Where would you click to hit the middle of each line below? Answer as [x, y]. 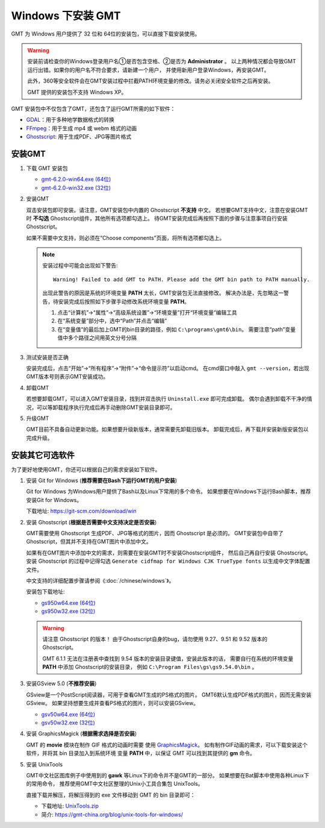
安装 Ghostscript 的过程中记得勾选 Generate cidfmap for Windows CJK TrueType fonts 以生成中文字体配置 [168, 561]
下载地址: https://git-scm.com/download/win [81, 511]
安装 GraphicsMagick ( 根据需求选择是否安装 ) [82, 734]
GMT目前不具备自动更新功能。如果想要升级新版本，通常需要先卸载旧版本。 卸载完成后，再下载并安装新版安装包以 [168, 429]
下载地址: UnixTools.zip [70, 806]
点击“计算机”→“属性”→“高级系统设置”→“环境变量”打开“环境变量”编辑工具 [147, 313]
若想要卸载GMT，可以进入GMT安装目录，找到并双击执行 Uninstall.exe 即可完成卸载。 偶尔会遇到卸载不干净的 [166, 399]
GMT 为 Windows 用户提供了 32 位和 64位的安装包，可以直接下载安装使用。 [106, 34]
